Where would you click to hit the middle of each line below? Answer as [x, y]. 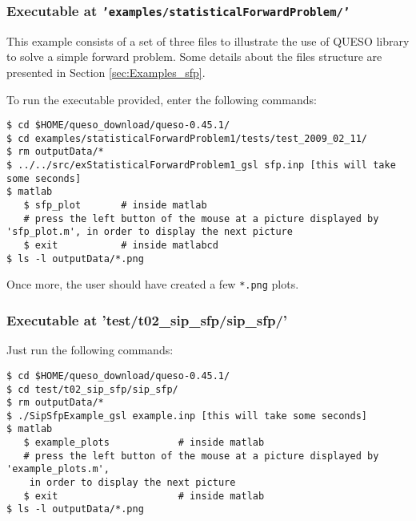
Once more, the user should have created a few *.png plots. [153, 284]
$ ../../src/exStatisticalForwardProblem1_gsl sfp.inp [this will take [201, 166]
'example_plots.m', [58, 469]
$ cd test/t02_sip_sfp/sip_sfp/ [92, 389]
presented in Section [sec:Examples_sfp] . [106, 72]
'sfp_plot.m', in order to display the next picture [150, 232]
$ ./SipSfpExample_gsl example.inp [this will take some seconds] [187, 416]
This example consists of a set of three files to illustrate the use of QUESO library [208, 40]
